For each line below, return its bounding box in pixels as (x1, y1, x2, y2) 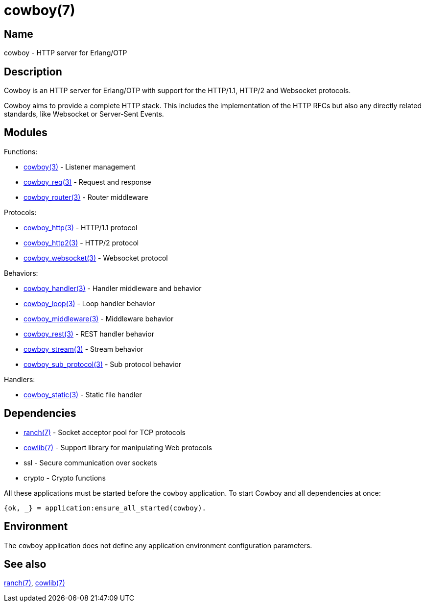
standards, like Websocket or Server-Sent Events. (4, 110, 164, 119)
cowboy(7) (4, 2, 75, 19)
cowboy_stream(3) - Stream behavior (24, 344, 143, 353)
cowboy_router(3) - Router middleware (24, 193, 148, 201)
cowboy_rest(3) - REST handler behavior (24, 329, 154, 338)
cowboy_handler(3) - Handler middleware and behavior (24, 284, 202, 292)
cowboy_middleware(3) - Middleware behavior (24, 314, 174, 323)
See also (4, 558, 47, 570)
